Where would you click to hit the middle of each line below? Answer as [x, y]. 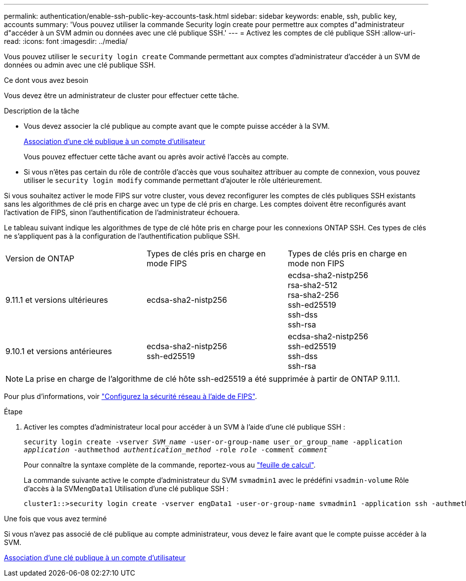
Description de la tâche [42, 111]
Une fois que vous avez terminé [56, 519]
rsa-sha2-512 [312, 285]
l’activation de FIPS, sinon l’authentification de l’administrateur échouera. [122, 212]
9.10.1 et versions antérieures [59, 351]
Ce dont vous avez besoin [46, 80]
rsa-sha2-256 [313, 295]
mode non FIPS [316, 263]
